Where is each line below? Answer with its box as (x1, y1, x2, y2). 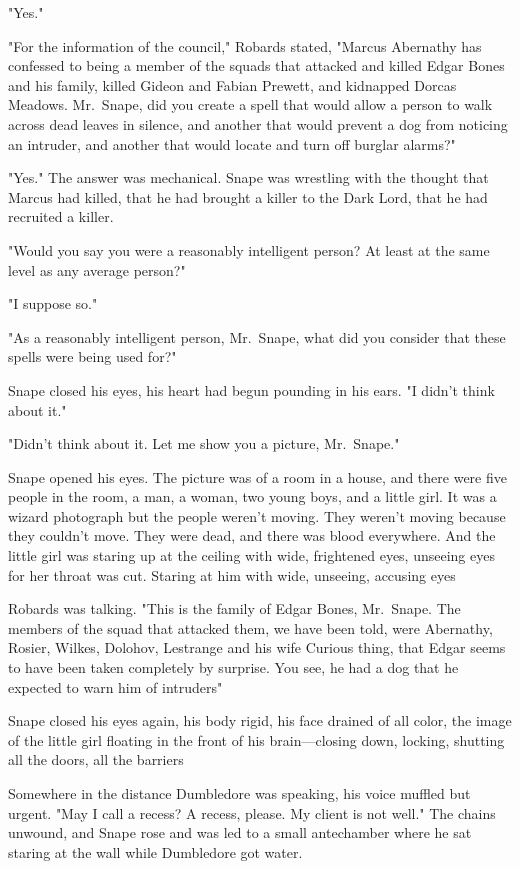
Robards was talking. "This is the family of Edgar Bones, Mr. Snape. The (8, 598, 461, 619)
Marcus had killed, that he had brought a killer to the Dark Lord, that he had (8, 186, 488, 207)
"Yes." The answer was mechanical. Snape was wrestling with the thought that (8, 167, 489, 188)
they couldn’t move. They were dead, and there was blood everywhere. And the (8, 525, 496, 546)
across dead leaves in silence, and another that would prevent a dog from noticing (8, 113, 508, 134)
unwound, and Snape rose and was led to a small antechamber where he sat (8, 822, 472, 843)
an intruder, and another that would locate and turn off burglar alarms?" (8, 133, 456, 154)
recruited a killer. (8, 206, 114, 227)
